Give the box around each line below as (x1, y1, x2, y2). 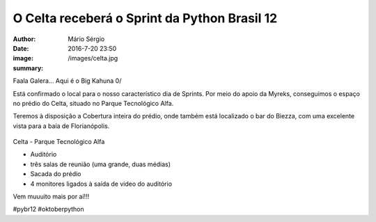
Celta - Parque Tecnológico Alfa (13, 138, 105, 146)
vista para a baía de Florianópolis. (13, 122, 110, 130)
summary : (13, 63, 44, 72)
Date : (13, 44, 29, 52)
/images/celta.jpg (68, 54, 118, 63)
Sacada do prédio (30, 170, 81, 178)
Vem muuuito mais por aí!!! (13, 192, 90, 201)
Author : (13, 35, 36, 43)
